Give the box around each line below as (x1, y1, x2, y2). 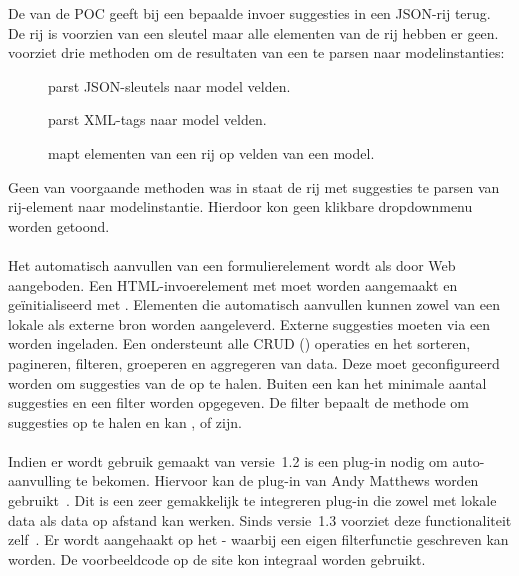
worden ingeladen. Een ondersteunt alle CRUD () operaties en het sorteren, (8, 333, 471, 354)
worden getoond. (8, 215, 110, 236)
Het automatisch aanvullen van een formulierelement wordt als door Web (8, 254, 456, 275)
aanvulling (8, 470, 72, 491)
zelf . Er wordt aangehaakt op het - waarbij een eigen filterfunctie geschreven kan (8, 529, 509, 550)
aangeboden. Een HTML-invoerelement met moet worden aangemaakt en (8, 274, 458, 295)
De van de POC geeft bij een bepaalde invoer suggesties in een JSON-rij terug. (8, 3, 491, 23)
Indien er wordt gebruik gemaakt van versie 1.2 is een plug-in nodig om (8, 450, 448, 471)
